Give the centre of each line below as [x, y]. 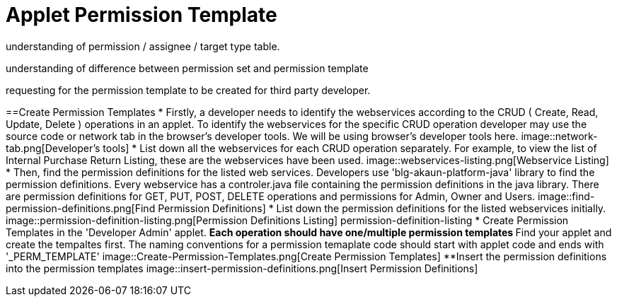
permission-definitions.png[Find [81, 208]
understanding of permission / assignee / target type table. [143, 46]
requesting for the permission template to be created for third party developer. [188, 90]
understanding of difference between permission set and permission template [187, 68]
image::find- [566, 196]
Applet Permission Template [142, 15]
